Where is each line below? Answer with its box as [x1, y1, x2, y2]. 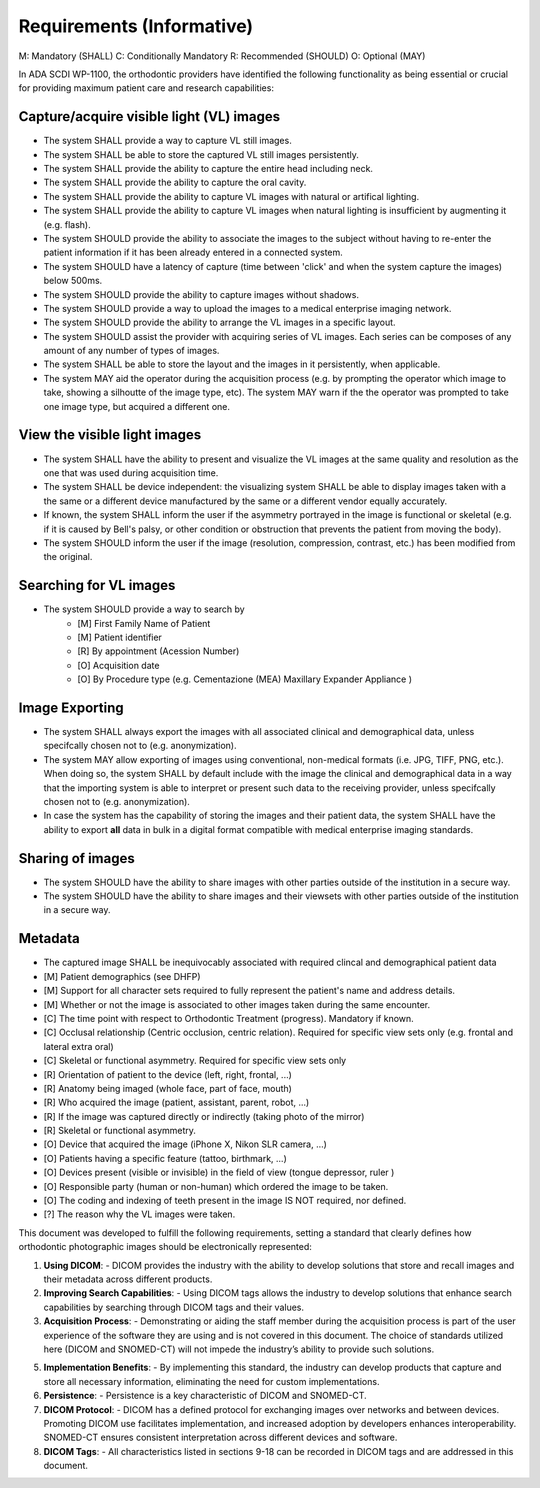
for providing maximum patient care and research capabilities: [18, 82, 275, 94]
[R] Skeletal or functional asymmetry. [43, 1125, 197, 1137]
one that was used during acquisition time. [43, 466, 219, 479]
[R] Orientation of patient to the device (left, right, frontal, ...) [43, 1068, 292, 1080]
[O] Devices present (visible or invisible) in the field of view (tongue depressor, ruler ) [43, 1166, 395, 1179]
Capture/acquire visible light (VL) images [18, 108, 280, 125]
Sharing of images [18, 850, 135, 867]
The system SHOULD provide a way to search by [43, 603, 245, 615]
